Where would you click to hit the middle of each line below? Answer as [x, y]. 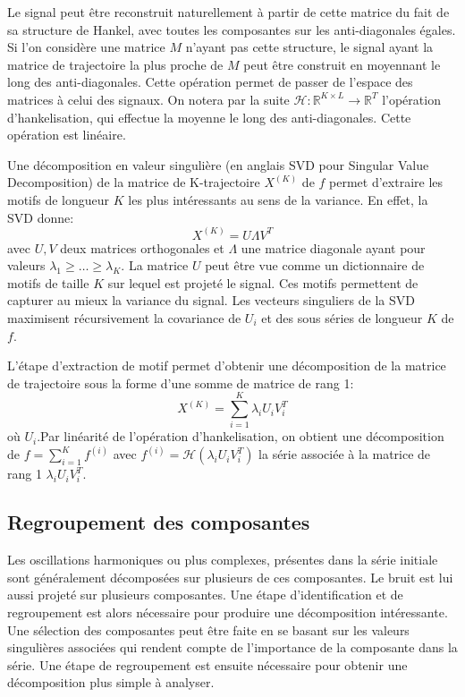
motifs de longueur [59, 199]
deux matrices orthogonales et [142, 247]
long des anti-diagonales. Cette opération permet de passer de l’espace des [210, 82]
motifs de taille [48, 282]
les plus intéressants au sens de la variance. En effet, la [278, 199]
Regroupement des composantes [159, 522]
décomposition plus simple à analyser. [111, 682]
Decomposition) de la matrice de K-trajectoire [134, 182]
